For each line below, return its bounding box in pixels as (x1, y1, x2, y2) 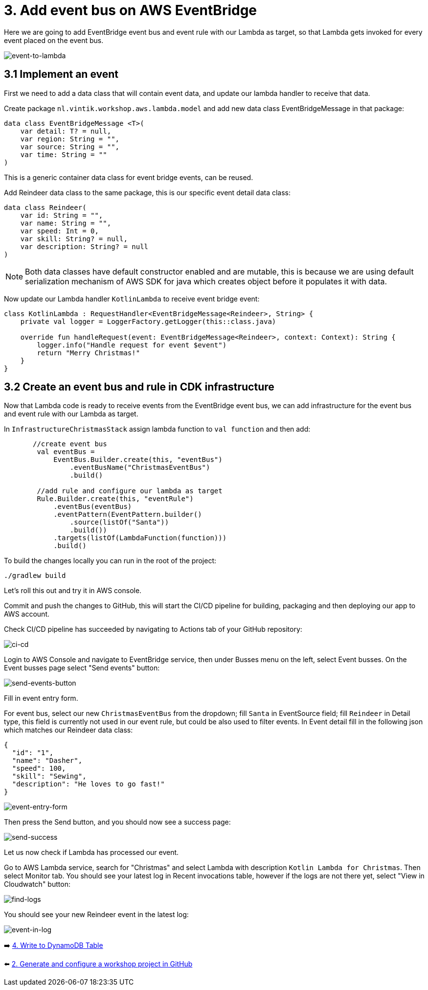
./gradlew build (4, 572, 66, 580)
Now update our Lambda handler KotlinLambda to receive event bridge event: (4, 294, 260, 303)
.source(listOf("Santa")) (69, 518, 169, 527)
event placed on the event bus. (4, 36, 104, 45)
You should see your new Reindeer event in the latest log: (4, 910, 189, 919)
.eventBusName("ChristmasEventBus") (69, 463, 210, 472)
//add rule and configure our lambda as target (37, 487, 223, 495)
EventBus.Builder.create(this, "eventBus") (53, 456, 223, 464)
